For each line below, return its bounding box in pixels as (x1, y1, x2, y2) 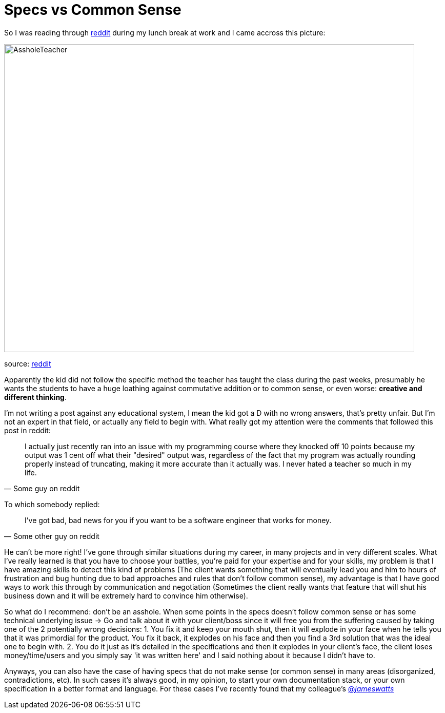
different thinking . (4, 392, 67, 401)
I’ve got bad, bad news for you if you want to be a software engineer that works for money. (25, 515, 332, 525)
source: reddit (4, 359, 51, 368)
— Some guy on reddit (4, 484, 80, 493)
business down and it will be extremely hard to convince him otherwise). (4, 591, 248, 600)
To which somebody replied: (4, 499, 100, 509)
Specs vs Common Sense (4, 1, 181, 18)
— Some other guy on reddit (4, 531, 99, 541)
